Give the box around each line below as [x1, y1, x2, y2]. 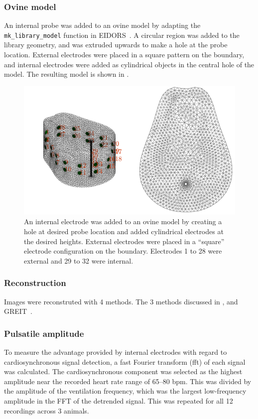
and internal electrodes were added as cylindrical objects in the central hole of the [4, 59, 255, 69]
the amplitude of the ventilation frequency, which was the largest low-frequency [4, 386, 247, 396]
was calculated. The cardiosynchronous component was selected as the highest [4, 366, 243, 377]
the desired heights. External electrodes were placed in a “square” [24, 236, 225, 246]
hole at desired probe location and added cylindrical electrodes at [24, 226, 224, 236]
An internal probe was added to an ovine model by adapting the [4, 20, 201, 30]
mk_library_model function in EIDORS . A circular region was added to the [4, 29, 240, 40]
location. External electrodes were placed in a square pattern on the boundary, [4, 49, 245, 60]
